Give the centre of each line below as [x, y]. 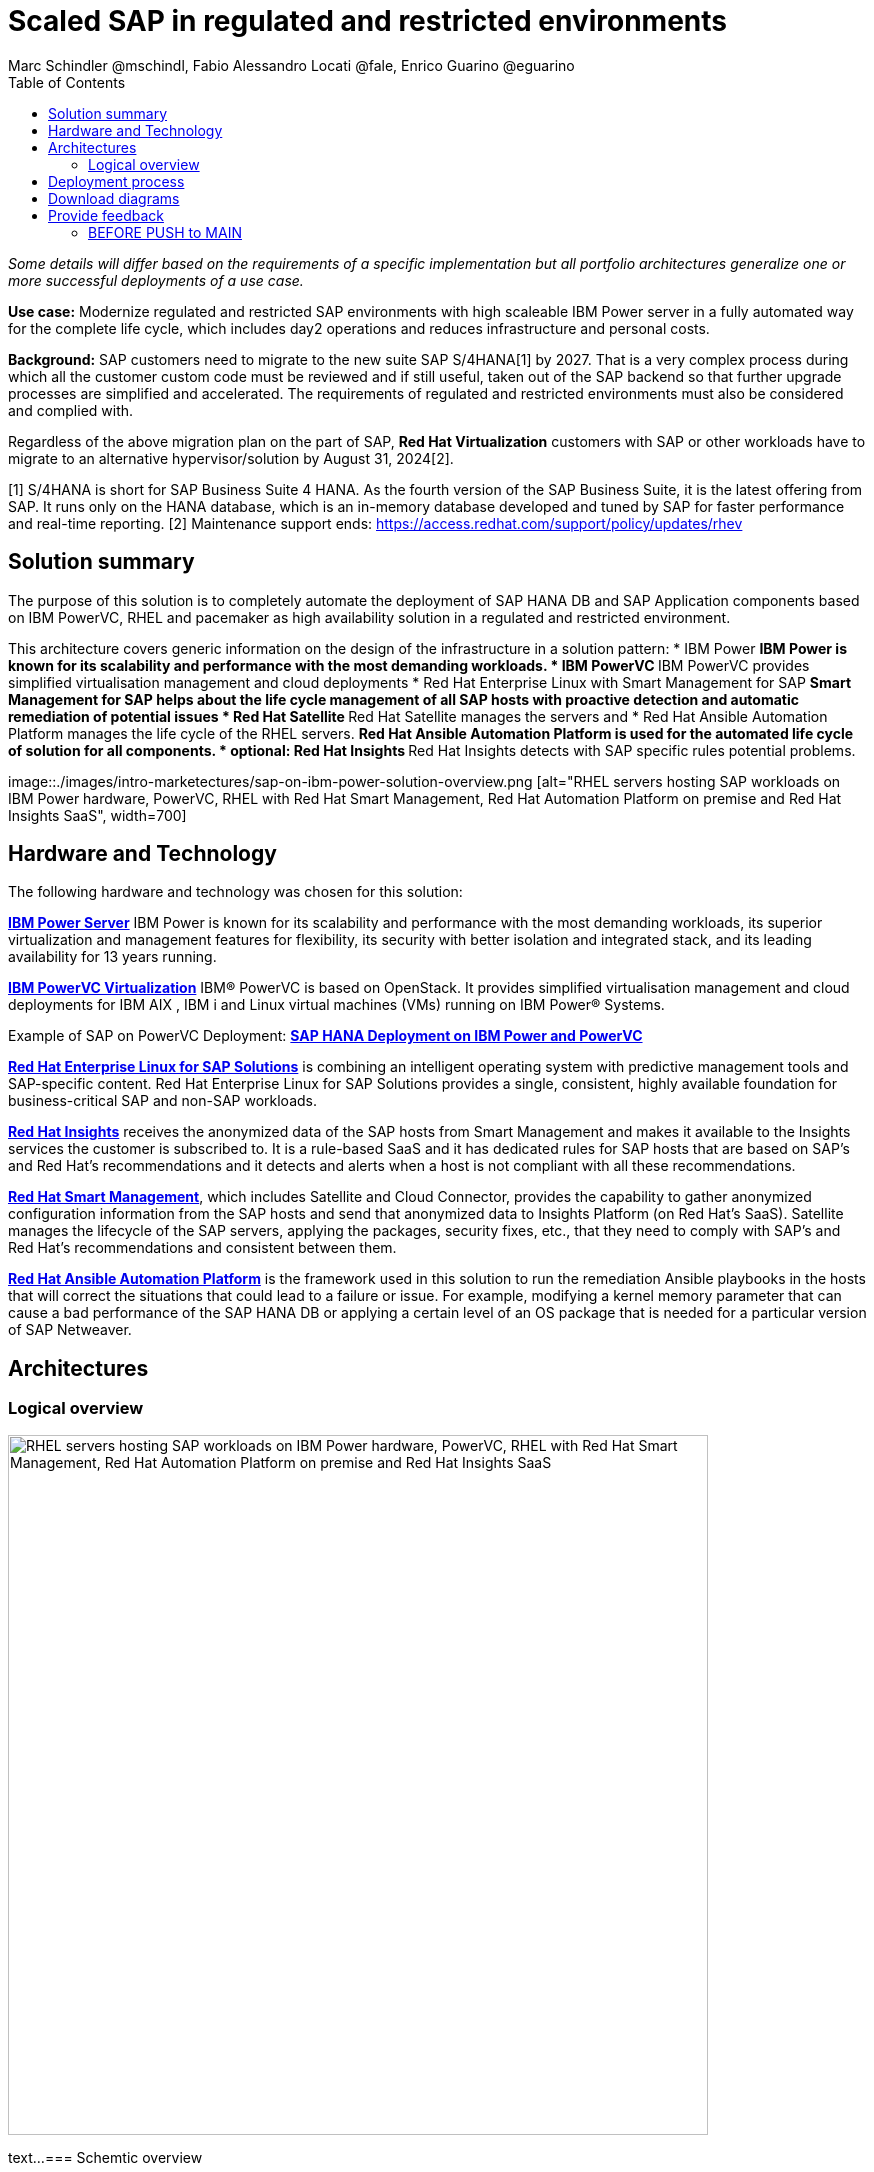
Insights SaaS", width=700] [97, 815]
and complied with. [71, 410]
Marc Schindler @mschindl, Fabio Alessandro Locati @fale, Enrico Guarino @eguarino [291, 65]
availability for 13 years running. [112, 957]
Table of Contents [67, 82]
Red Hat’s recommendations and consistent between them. [202, 1248]
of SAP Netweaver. [70, 1330]
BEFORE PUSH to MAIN [165, 232]
